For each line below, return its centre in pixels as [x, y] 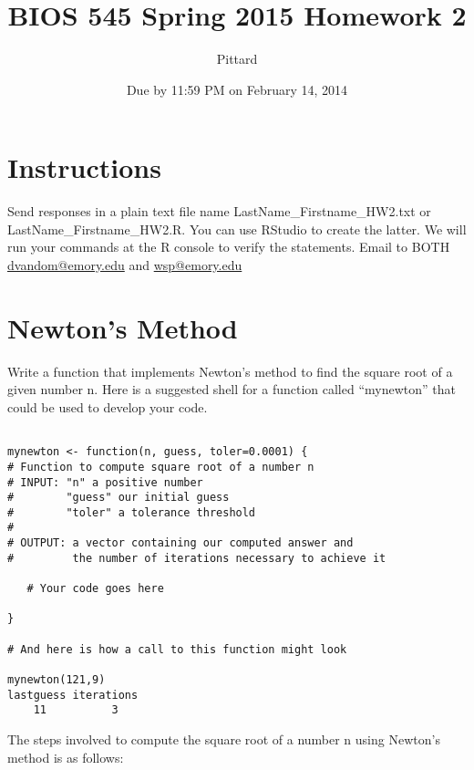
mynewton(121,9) [57, 680]
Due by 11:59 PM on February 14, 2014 [237, 89]
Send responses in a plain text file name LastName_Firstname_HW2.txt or [219, 211]
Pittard [237, 59]
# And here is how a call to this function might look [177, 649]
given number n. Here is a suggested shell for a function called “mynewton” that [232, 389]
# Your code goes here [95, 589]
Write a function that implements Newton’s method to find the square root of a [230, 371]
